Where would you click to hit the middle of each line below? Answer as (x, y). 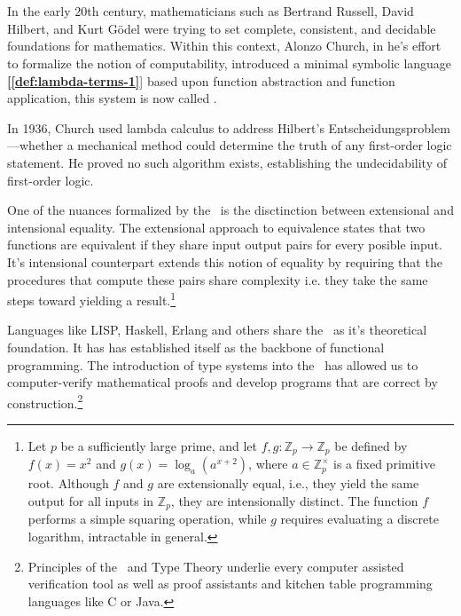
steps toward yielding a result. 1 (92, 299)
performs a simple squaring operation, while (147, 519)
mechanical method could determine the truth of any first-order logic (265, 145)
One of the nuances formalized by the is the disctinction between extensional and (230, 210)
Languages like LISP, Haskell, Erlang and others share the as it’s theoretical (217, 330)
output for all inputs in (91, 501)
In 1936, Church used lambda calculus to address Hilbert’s (166, 127)
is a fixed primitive (384, 464)
